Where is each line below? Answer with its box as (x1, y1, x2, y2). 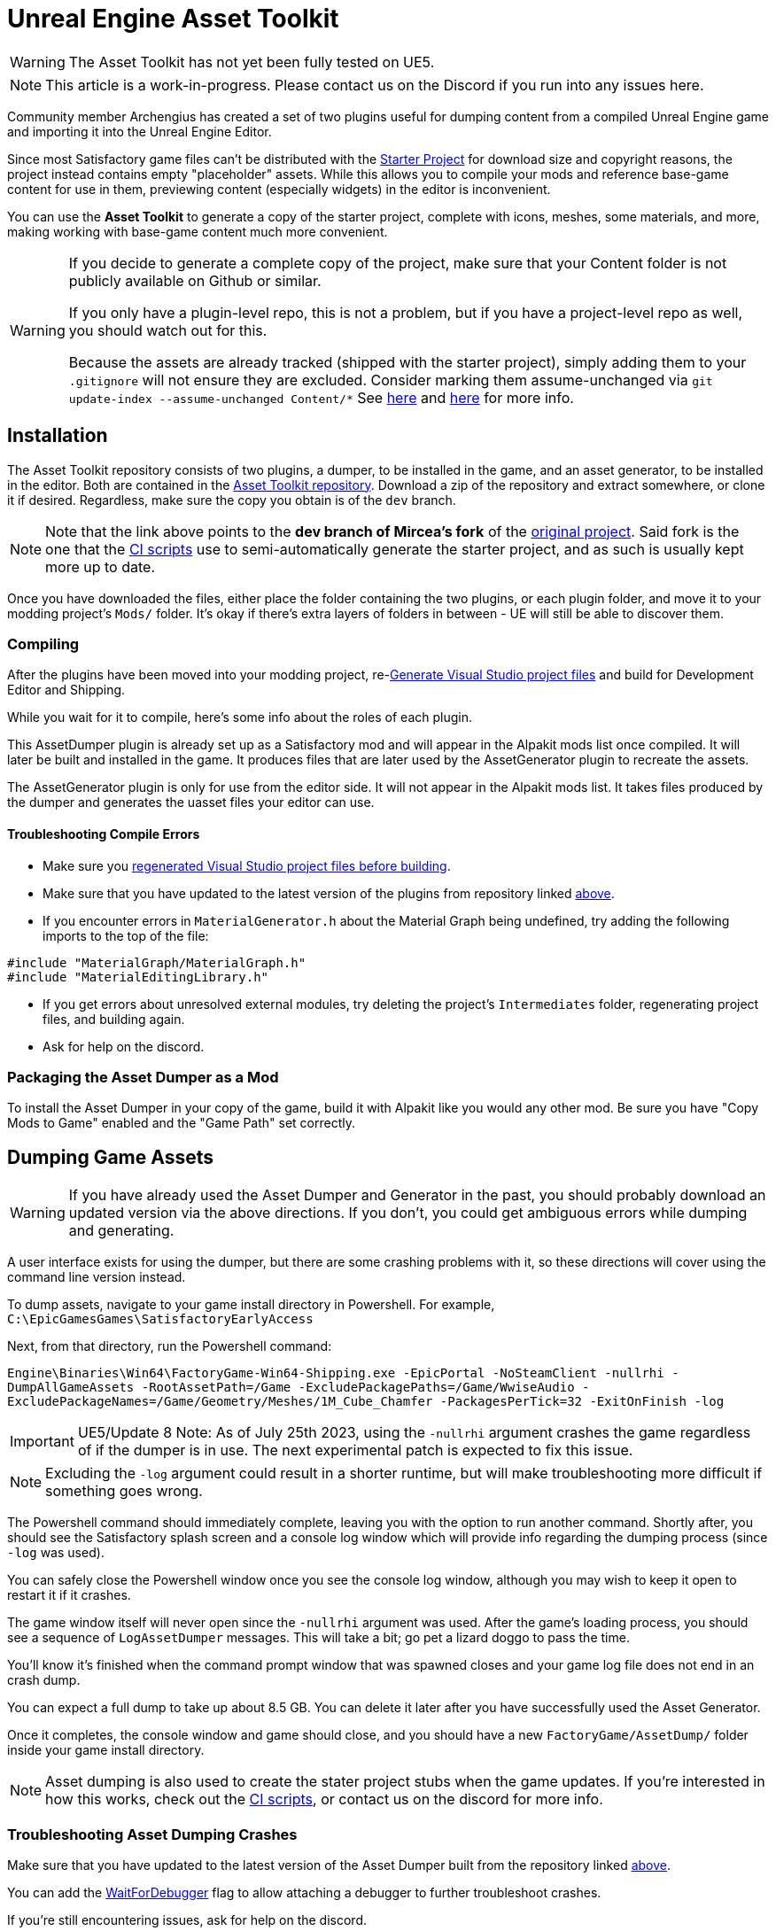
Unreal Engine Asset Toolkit (7, 4, 339, 34)
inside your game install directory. (7, 1742, 205, 1758)
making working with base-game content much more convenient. (7, 223, 388, 239)
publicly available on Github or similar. (68, 271, 322, 290)
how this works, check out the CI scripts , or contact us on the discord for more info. (45, 1790, 603, 1809)
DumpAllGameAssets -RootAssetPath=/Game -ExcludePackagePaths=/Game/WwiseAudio (7, 1380, 575, 1395)
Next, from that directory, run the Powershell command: (7, 1338, 332, 1354)
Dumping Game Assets (7, 1145, 214, 1168)
